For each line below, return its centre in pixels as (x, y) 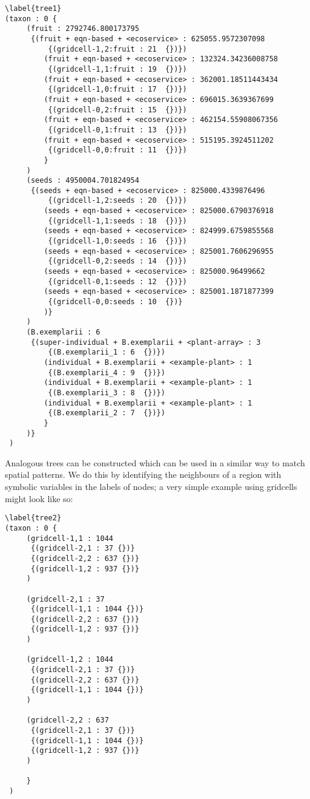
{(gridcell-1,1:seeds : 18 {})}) (117, 221)
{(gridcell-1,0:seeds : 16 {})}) (117, 241)
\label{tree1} (33, 8)
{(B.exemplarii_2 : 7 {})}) (107, 413)
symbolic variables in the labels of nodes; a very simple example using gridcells (151, 487)
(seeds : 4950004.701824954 (83, 181)
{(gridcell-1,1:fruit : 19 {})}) (117, 69)
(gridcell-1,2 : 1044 (70, 660)
